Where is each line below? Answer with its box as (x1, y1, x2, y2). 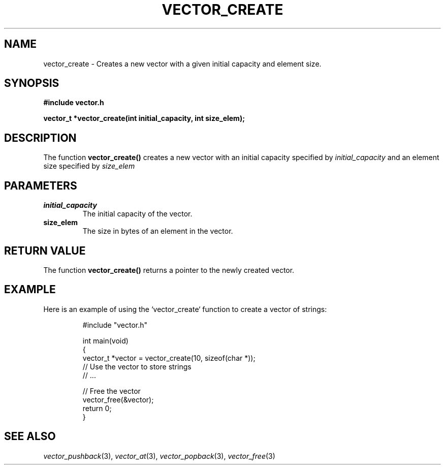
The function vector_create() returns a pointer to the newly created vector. (43, 265, 295, 274)
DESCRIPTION (4, 131, 77, 144)
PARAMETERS (4, 179, 77, 192)
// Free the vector (82, 386, 141, 395)
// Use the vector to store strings (82, 362, 192, 371)
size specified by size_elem (43, 162, 135, 171)
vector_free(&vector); (82, 395, 154, 404)
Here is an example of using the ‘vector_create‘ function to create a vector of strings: (43, 304, 327, 314)
